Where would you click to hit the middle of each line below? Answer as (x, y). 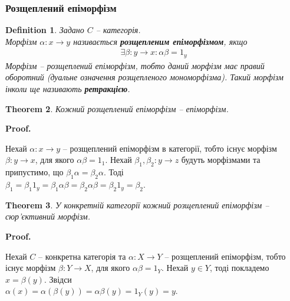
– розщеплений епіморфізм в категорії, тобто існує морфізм (170, 148)
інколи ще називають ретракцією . (68, 89)
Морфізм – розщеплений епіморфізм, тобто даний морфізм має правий (135, 65)
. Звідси (58, 279)
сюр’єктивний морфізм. (48, 216)
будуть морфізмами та (221, 160)
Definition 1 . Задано (45, 30)
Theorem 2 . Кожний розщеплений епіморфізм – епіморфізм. (117, 108)
